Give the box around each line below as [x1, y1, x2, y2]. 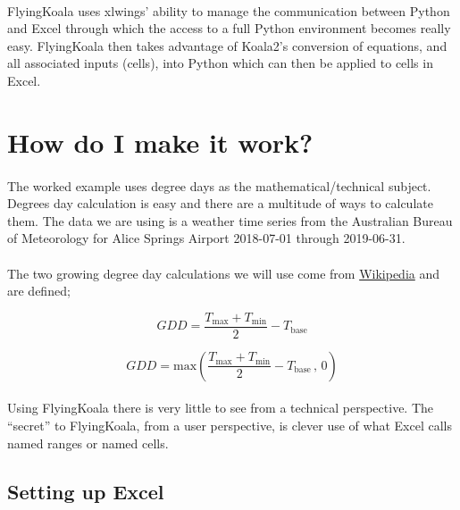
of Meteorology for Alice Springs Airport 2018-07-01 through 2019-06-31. [7, 229, 406, 247]
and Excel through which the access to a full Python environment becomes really [7, 19, 451, 38]
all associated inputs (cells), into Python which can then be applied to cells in [7, 54, 433, 72]
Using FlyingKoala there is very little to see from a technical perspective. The [7, 398, 434, 417]
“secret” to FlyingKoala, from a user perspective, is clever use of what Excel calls [7, 415, 452, 434]
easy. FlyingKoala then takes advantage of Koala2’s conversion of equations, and [7, 36, 447, 54]
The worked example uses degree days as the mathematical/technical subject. [7, 176, 431, 195]
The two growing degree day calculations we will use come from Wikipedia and [7, 263, 440, 282]
